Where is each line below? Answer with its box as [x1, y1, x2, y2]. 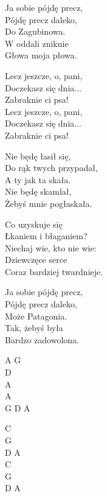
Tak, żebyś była [5, 321, 63, 334]
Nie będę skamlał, [5, 185, 72, 198]
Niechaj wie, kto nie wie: [5, 241, 97, 254]
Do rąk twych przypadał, [5, 161, 98, 174]
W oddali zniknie [5, 37, 69, 49]
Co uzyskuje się [5, 217, 63, 230]
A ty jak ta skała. [5, 173, 71, 186]
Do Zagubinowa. [5, 25, 66, 38]
